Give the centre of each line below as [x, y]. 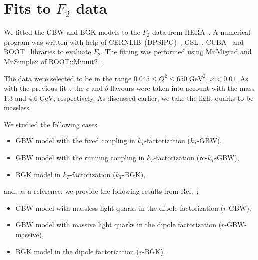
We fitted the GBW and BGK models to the [72, 32]
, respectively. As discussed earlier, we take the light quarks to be [153, 97]
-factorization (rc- [180, 158]
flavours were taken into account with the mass [182, 88]
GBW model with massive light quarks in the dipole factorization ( [119, 224]
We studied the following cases [51, 124]
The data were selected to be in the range [68, 78]
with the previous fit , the [44, 88]
